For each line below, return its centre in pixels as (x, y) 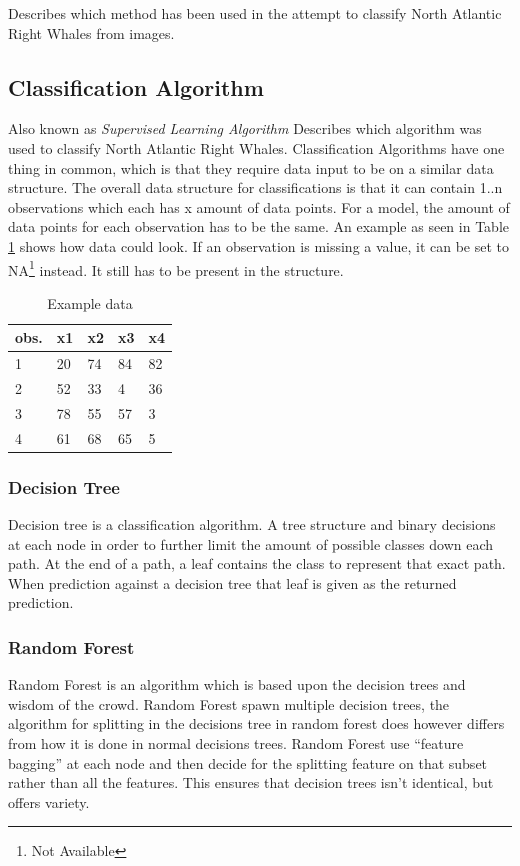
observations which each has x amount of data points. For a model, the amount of (259, 206)
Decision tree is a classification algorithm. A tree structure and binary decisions (252, 524)
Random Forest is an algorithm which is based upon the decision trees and (237, 684)
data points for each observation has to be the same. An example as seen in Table (258, 226)
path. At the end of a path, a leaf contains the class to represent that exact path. (257, 563)
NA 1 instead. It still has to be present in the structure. (176, 268)
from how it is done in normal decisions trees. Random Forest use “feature (236, 743)
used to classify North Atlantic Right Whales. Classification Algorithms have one (256, 147)
